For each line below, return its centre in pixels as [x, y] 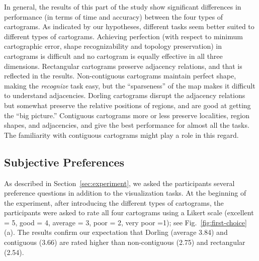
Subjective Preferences [64, 162]
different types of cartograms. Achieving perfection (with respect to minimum [123, 36]
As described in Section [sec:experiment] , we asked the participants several [119, 183]
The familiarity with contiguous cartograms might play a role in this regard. [121, 135]
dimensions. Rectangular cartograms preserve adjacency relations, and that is [123, 66]
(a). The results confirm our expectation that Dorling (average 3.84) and [116, 232]
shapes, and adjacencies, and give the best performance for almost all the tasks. [127, 125]
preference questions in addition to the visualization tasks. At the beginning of [125, 193]
